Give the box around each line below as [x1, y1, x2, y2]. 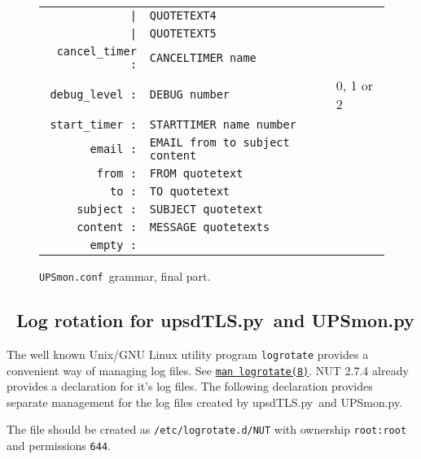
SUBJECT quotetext [149, 203, 263, 216]
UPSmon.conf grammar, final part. [39, 268, 211, 284]
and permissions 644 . [7, 437, 111, 454]
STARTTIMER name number [149, 118, 296, 131]
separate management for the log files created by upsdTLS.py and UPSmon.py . [7, 393, 403, 410]
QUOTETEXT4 [149, 9, 217, 22]
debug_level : [50, 88, 137, 101]
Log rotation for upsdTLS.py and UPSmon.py [16, 308, 414, 333]
